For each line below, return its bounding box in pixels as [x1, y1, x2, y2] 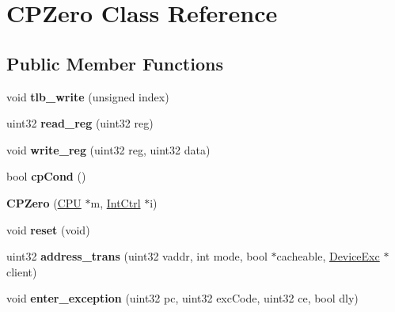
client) [6, 263, 37, 280]
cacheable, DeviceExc [276, 248, 380, 264]
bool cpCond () [6, 168, 86, 185]
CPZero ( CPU [6, 194, 82, 211]
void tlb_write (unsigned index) [6, 88, 169, 105]
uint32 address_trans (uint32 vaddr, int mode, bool [6, 248, 268, 264]
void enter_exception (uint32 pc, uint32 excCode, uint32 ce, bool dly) [6, 290, 359, 306]
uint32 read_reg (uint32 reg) [6, 115, 154, 131]
